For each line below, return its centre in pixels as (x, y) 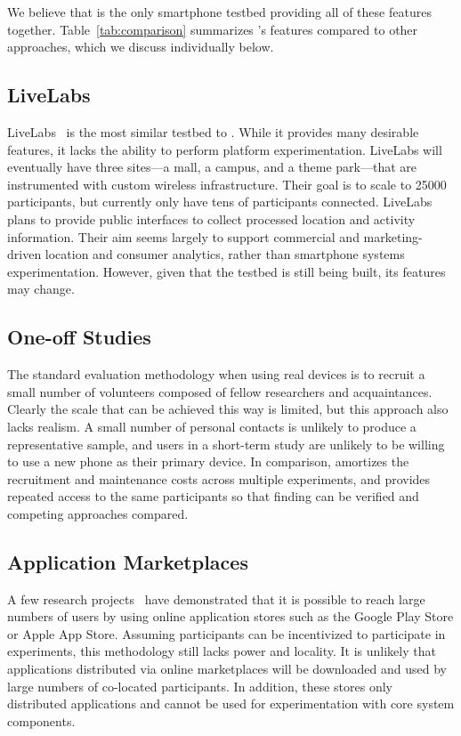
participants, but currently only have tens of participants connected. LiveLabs (220, 202)
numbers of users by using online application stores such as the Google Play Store (230, 616)
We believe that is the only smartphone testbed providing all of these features (219, 12)
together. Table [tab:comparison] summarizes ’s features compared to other (213, 29)
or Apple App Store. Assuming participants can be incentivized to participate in (226, 633)
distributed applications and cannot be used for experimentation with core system (231, 704)
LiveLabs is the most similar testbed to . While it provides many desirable (213, 131)
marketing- (393, 236)
